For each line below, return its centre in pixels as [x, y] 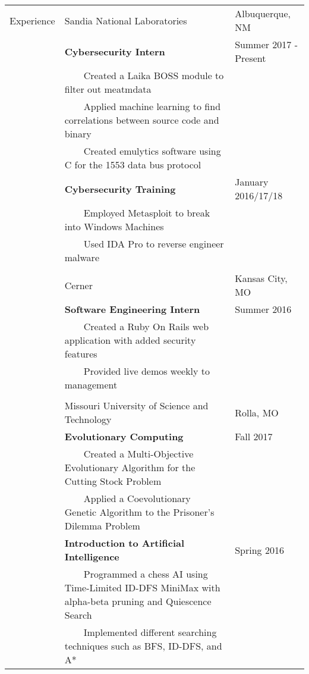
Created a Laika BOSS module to [154, 75]
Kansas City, [261, 278]
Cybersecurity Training [120, 189]
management [91, 385]
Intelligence [92, 557]
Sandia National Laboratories [126, 20]
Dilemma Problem [102, 526]
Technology [88, 419]
